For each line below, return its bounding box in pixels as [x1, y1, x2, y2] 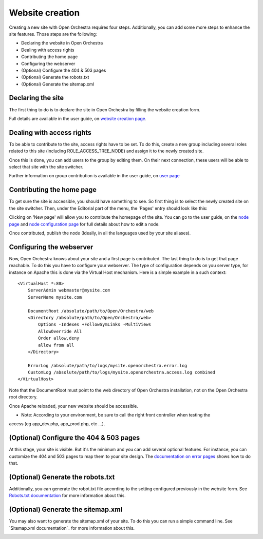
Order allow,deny [38, 335, 80, 341]
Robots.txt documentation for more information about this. [9, 493, 126, 498]
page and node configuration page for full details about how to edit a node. [9, 221, 160, 227]
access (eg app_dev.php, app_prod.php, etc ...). [9, 421, 105, 427]
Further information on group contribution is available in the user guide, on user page [9, 173, 180, 179]
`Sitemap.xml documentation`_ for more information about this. [9, 525, 135, 531]
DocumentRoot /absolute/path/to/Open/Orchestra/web [27, 308, 154, 313]
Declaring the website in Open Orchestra [21, 40, 103, 46]
